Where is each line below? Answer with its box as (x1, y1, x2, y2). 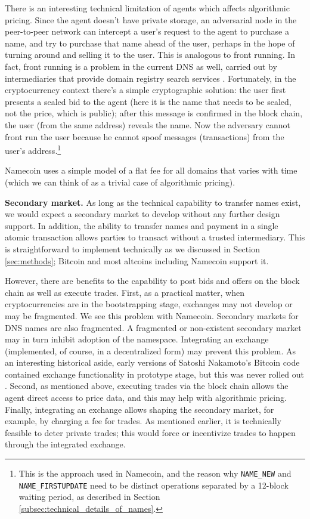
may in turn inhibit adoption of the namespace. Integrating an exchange (5, 333, 269, 345)
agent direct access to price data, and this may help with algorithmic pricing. (5, 391, 287, 404)
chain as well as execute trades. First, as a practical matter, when (5, 286, 245, 298)
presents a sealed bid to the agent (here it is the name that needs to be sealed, (5, 95, 292, 107)
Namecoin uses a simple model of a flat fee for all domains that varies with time (5, 164, 297, 177)
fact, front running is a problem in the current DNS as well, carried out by (5, 60, 277, 72)
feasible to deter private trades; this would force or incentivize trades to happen (5, 426, 296, 438)
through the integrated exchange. (5, 438, 126, 450)
